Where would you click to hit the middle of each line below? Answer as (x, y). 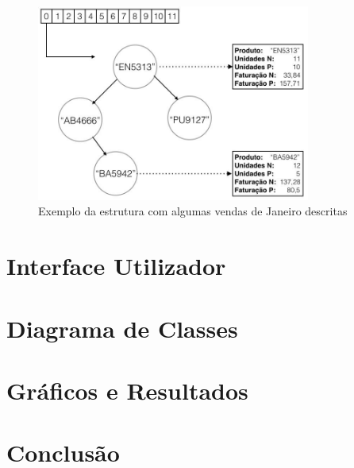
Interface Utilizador (116, 266)
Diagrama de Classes (122, 328)
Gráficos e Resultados (127, 390)
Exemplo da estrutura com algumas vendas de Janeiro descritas (193, 211)
